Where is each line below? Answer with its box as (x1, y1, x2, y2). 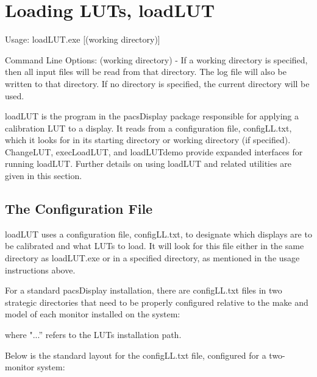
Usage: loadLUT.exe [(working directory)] (5, 33, 160, 46)
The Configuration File (5, 199, 153, 218)
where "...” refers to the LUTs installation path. (5, 328, 182, 341)
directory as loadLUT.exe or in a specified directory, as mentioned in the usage (5, 252, 300, 264)
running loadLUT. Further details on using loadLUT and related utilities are (5, 157, 292, 170)
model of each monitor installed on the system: (5, 308, 180, 320)
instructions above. (5, 263, 76, 276)
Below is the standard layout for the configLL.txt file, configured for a (5, 348, 266, 361)
